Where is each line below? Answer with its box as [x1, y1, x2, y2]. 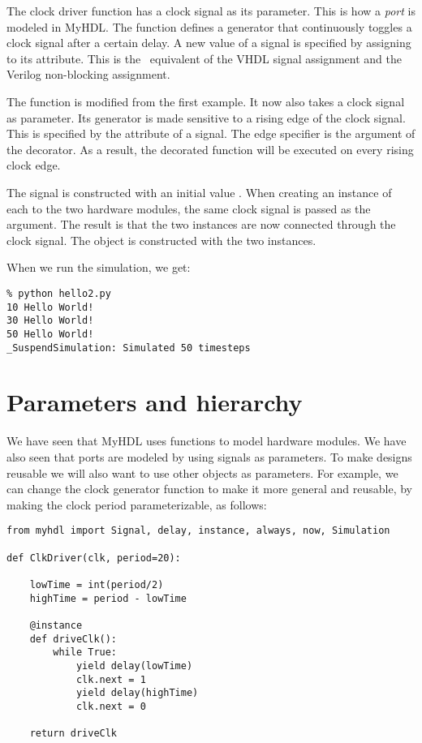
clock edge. [6, 157, 61, 174]
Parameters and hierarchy [6, 385, 303, 419]
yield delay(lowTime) [75, 659, 193, 672]
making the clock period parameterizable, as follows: [6, 496, 267, 513]
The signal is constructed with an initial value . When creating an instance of [6, 183, 392, 200]
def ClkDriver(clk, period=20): [6, 552, 181, 564]
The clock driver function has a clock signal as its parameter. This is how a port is [6, 2, 416, 19]
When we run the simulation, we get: [6, 259, 191, 276]
